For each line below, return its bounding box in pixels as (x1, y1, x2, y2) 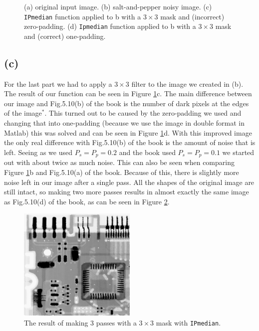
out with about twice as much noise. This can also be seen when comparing (4, 157, 235, 167)
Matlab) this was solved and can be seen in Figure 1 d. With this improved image (4, 127, 252, 138)
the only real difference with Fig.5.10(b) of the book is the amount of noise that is (4, 137, 256, 148)
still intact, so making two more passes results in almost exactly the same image (4, 186, 249, 197)
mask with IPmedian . (156, 317, 221, 328)
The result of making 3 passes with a (24, 317, 137, 328)
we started (222, 147, 255, 157)
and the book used (119, 147, 176, 157)
